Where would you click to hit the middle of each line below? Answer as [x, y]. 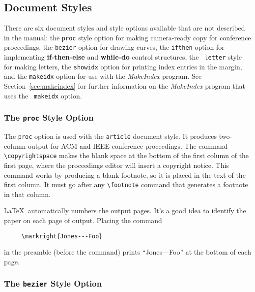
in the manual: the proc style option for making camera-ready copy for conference [127, 37]
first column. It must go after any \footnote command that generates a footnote [126, 184]
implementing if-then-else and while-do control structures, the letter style [123, 57]
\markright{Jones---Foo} [62, 236]
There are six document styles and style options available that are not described [125, 28]
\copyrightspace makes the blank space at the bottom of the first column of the [127, 155]
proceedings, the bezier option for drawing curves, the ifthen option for [114, 47]
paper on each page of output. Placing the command [83, 220]
